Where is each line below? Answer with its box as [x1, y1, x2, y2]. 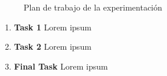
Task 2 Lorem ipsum [14, 40, 91, 53]
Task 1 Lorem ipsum [14, 20, 91, 33]
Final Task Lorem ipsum [14, 60, 108, 72]
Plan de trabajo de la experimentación [24, 1, 162, 13]
